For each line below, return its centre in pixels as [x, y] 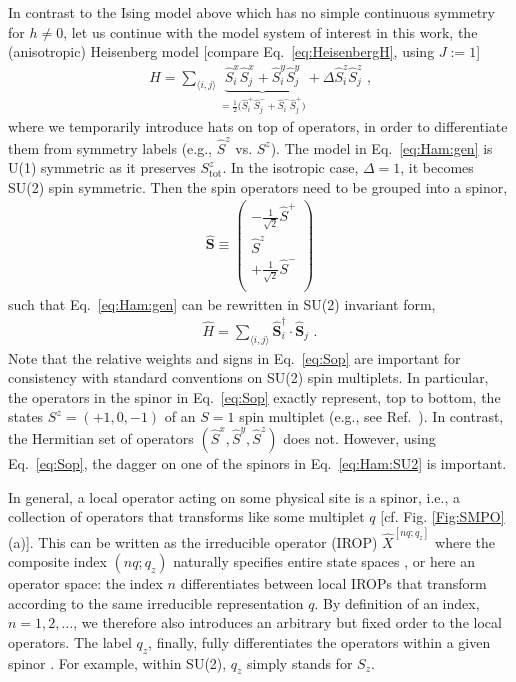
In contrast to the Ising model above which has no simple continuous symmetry [252, 12]
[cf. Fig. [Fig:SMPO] [442, 516]
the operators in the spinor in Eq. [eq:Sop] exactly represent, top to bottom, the [254, 396]
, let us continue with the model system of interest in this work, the [270, 31]
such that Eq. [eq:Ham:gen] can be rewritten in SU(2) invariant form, [222, 303]
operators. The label [70, 641]
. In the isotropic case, [290, 167]
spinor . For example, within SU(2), [117, 662]
